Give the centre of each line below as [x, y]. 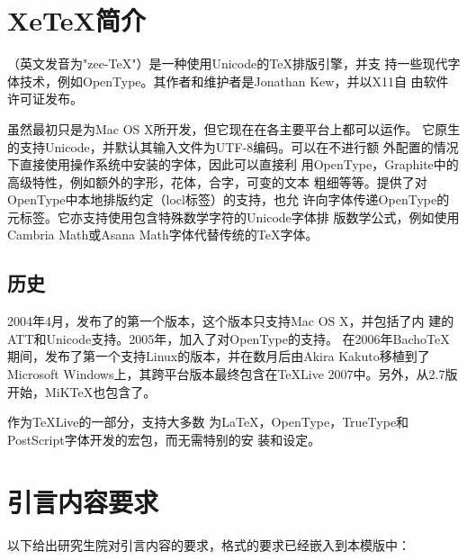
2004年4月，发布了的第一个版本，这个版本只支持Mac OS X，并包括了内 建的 [231, 321]
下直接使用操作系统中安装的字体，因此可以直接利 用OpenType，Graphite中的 [233, 164]
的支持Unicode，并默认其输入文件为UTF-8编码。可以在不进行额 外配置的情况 [233, 146]
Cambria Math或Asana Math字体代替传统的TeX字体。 [163, 235]
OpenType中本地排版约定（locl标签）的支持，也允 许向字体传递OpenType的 [229, 199]
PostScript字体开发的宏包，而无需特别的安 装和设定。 [164, 439]
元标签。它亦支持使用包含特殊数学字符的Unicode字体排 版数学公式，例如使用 [233, 217]
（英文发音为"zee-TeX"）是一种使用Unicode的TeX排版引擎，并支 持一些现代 [228, 63]
